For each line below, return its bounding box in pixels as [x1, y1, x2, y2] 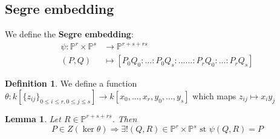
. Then [112, 112, 137, 125]
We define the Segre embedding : [5, 28, 134, 40]
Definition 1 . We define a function [5, 77, 137, 90]
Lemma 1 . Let [5, 112, 61, 125]
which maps [192, 89, 236, 102]
